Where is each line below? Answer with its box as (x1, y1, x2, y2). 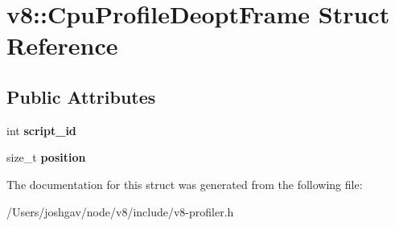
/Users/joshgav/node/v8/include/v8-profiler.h (6, 203, 234, 220)
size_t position (6, 149, 86, 166)
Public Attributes (6, 84, 156, 109)
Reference (6, 29, 118, 62)
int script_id (6, 121, 76, 138)
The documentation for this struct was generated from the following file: (6, 175, 363, 192)
